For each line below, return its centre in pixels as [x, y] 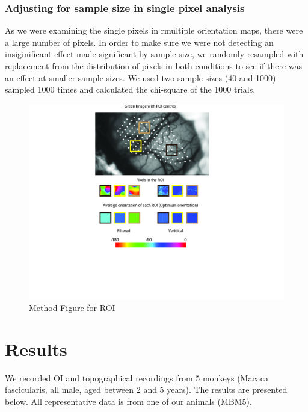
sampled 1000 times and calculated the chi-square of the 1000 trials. [130, 89]
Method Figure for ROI [72, 307]
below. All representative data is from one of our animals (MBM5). [128, 401]
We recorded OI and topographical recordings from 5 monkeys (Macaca [137, 377]
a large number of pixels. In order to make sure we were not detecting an [139, 42]
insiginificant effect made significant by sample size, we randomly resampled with [154, 54]
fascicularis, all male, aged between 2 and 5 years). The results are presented [146, 389]
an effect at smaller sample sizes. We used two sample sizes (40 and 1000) [140, 77]
